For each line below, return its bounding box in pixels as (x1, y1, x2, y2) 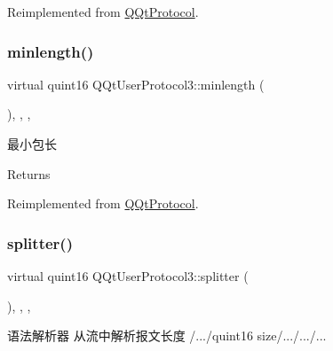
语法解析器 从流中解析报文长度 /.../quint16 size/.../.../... (7, 326, 327, 345)
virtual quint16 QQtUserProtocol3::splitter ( (7, 267, 249, 285)
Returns (7, 164, 51, 183)
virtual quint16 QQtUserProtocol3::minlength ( (7, 74, 265, 93)
